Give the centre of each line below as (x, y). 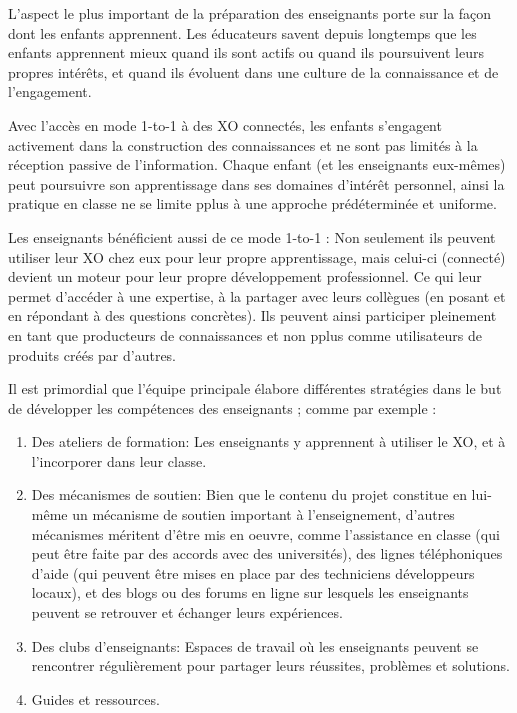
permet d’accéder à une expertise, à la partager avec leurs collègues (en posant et (257, 295)
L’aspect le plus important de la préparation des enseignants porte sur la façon (250, 13)
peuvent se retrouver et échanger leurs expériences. (187, 612)
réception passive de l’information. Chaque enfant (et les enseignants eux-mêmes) (257, 164)
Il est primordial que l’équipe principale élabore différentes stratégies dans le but (255, 388)
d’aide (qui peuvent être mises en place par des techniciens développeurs (253, 572)
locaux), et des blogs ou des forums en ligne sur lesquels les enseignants (250, 592)
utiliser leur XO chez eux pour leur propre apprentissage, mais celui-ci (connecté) (257, 256)
